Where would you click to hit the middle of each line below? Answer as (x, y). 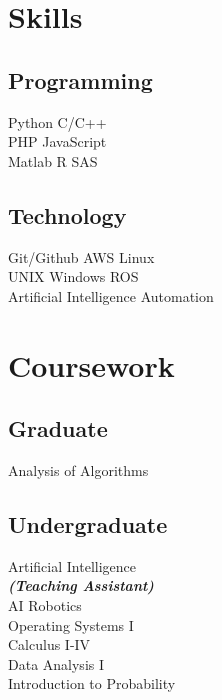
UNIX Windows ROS (73, 276)
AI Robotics (45, 604)
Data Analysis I (56, 663)
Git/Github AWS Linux (81, 256)
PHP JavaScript (57, 141)
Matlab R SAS (53, 160)
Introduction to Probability (92, 683)
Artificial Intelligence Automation (111, 295)
